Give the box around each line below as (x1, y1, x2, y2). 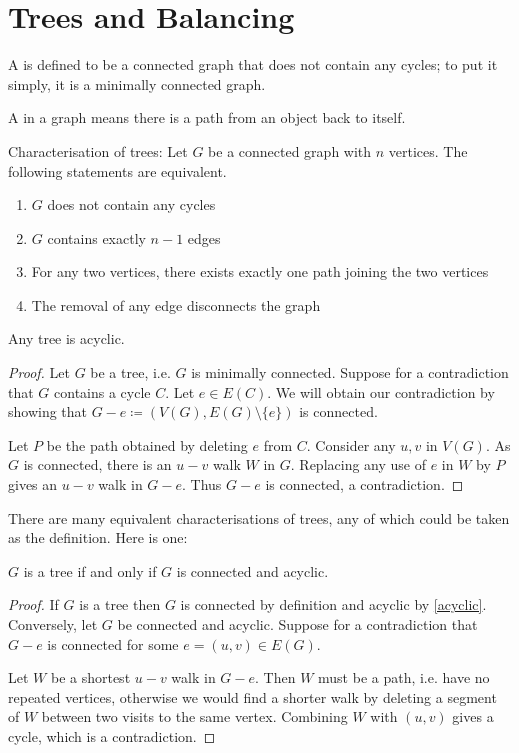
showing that (8, 401, 88, 422)
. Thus (182, 474, 222, 495)
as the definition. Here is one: (8, 527, 188, 548)
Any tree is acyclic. (8, 328, 125, 349)
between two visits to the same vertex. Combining (41, 706, 348, 727)
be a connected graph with (208, 140, 372, 161)
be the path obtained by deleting (46, 434, 248, 455)
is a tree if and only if (23, 560, 157, 581)
